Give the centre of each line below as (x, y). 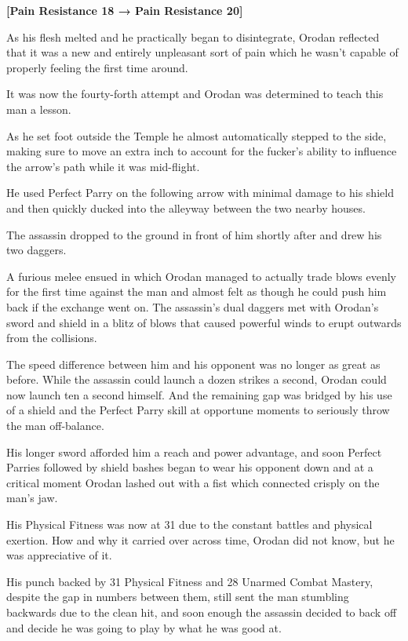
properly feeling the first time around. (97, 67)
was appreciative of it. (59, 555)
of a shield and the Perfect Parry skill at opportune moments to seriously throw (198, 410)
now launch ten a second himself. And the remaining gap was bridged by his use (199, 394)
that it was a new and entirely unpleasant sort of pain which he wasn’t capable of (202, 52)
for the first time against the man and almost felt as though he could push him (197, 291)
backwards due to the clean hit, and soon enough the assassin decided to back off (202, 612)
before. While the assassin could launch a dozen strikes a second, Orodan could (197, 379)
